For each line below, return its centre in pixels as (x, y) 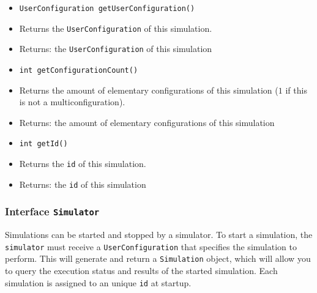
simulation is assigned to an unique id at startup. (98, 282)
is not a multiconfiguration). (72, 102)
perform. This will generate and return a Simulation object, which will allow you (158, 258)
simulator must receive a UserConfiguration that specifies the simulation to (151, 246)
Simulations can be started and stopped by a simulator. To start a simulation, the (159, 235)
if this (296, 90)
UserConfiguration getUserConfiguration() (107, 9)
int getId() (43, 144)
